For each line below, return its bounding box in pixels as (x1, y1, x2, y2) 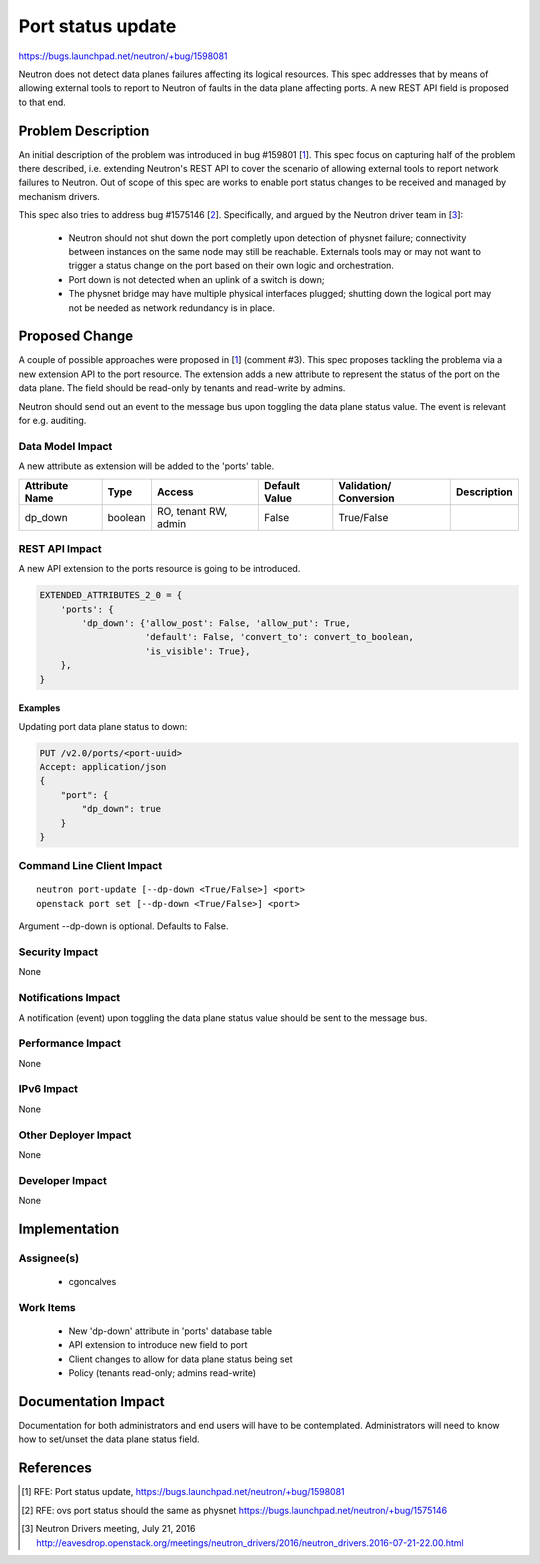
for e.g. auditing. (18, 415, 87, 426)
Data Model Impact (18, 439, 113, 453)
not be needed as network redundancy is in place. (68, 301, 275, 314)
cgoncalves (68, 1276, 117, 1288)
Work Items (18, 1300, 76, 1314)
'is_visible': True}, (145, 645, 251, 657)
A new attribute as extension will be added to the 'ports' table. (18, 460, 275, 472)
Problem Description (18, 122, 150, 139)
